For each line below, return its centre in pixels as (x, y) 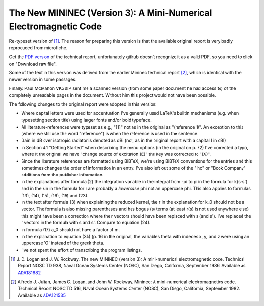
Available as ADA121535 (42, 295)
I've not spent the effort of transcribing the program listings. (82, 250)
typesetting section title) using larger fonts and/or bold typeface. (86, 120)
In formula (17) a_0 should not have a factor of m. (71, 229)
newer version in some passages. (43, 79)
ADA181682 (29, 273)
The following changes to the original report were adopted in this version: (83, 104)
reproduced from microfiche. (38, 48)
